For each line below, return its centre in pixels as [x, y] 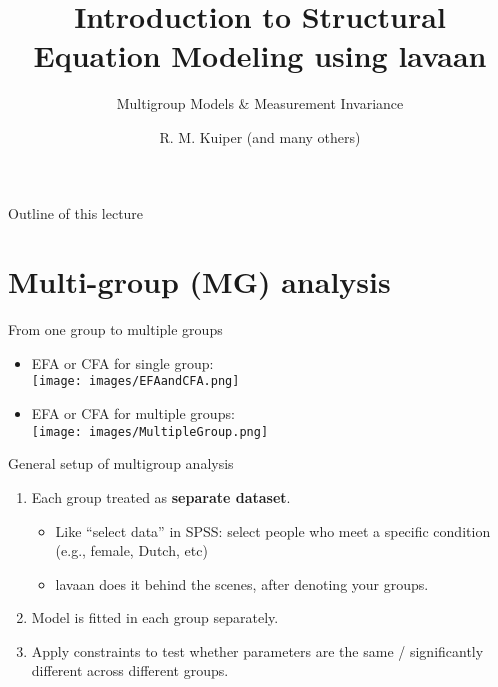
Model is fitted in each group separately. [155, 617]
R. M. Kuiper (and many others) [260, 136]
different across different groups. [130, 670]
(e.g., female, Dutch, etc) [131, 550]
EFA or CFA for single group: [122, 362]
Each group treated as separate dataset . [161, 496]
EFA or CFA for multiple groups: [133, 413]
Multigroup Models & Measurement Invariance [260, 103]
